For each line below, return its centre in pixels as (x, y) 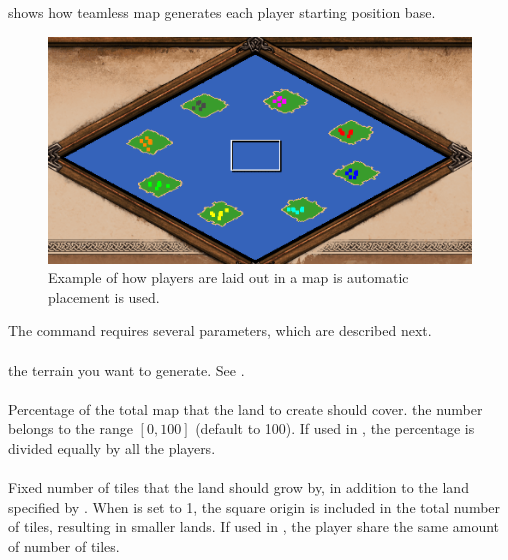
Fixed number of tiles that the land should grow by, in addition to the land (238, 487)
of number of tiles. (64, 545)
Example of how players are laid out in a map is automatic (228, 277)
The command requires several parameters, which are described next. (220, 330)
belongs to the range (70, 428)
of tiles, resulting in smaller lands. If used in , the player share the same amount (254, 526)
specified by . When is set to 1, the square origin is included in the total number (254, 506)
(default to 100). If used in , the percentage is (335, 428)
